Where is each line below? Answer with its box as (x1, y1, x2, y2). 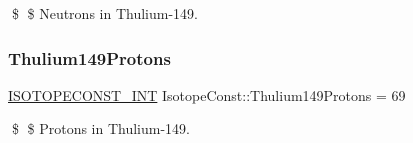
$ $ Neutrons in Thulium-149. (11, 3, 198, 23)
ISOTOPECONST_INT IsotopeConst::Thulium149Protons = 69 (8, 84, 406, 105)
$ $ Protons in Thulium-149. (11, 118, 190, 139)
